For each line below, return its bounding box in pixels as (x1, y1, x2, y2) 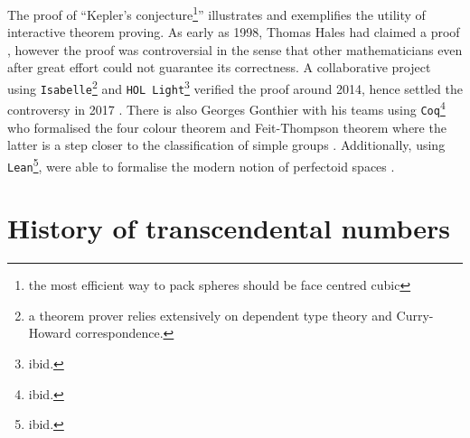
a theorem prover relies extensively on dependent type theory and (28, 305, 392, 324)
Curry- (396, 305, 434, 324)
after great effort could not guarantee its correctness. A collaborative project (7, 58, 431, 77)
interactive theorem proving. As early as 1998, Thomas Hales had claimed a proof (7, 23, 460, 42)
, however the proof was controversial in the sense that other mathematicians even (7, 40, 463, 59)
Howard (28, 323, 71, 342)
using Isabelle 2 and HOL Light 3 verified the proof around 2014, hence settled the (7, 77, 463, 98)
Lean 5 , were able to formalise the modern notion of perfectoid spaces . (7, 154, 395, 175)
